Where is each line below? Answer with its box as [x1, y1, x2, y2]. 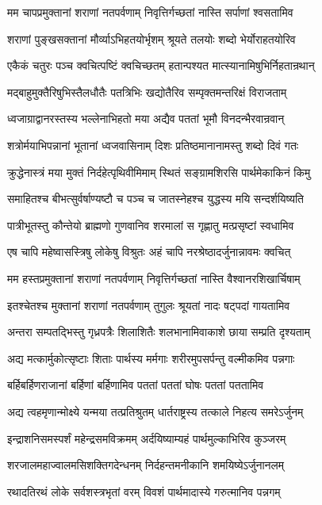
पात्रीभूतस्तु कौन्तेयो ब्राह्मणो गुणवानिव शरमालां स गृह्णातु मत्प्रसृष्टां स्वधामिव [7, 216, 294, 233]
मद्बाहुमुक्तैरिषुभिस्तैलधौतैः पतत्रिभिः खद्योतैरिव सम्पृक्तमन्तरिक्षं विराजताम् [7, 83, 287, 100]
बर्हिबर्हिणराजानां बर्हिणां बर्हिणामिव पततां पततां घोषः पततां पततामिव [7, 377, 264, 393]
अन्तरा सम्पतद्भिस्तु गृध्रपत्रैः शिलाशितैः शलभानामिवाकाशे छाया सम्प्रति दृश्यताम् [7, 323, 310, 340]
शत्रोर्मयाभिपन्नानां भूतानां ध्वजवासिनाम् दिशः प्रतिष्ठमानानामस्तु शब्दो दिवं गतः [7, 136, 299, 153]
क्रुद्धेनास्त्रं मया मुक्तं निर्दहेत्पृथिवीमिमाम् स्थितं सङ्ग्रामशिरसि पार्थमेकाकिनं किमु [7, 163, 311, 180]
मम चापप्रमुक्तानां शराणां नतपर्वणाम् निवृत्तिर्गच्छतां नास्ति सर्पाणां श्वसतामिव [7, 4, 293, 20]
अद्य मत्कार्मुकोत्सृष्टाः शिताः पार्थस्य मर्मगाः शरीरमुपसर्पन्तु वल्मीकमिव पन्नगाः [7, 350, 295, 366]
